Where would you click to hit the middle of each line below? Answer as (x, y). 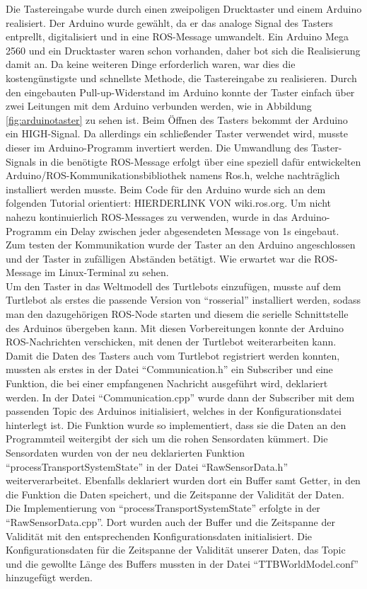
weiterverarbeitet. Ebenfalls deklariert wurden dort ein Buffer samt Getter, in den (183, 480)
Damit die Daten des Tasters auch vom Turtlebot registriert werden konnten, (173, 355)
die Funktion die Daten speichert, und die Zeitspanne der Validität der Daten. (175, 494)
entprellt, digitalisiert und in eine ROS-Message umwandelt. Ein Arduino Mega (177, 36)
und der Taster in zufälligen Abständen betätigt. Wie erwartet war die (158, 258)
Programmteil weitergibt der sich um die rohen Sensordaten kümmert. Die (167, 439)
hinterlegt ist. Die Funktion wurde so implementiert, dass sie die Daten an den (176, 424)
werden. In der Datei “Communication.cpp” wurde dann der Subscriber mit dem (180, 397)
